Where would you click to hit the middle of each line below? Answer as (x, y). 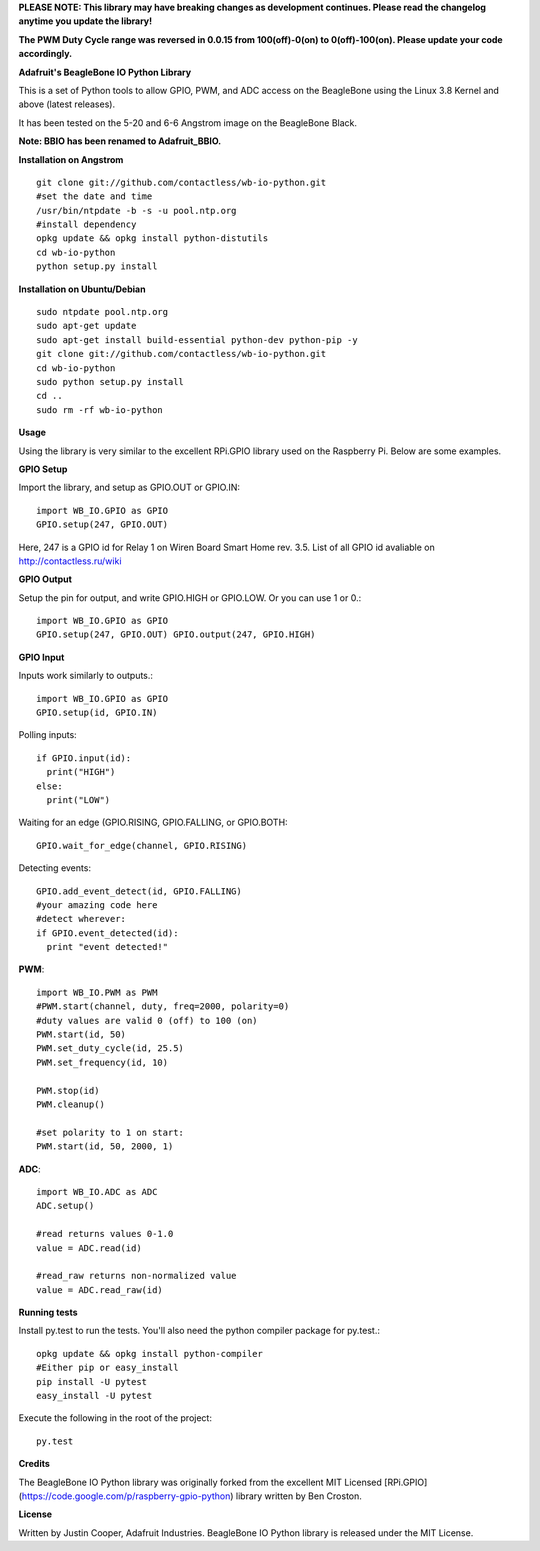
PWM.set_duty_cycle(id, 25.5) (110, 1048)
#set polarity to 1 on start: (110, 1132)
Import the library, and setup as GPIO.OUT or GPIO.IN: (129, 487)
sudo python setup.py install (110, 381)
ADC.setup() (65, 1206)
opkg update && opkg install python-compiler (150, 1353)
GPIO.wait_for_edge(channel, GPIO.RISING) (142, 845)
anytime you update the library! (85, 21)
